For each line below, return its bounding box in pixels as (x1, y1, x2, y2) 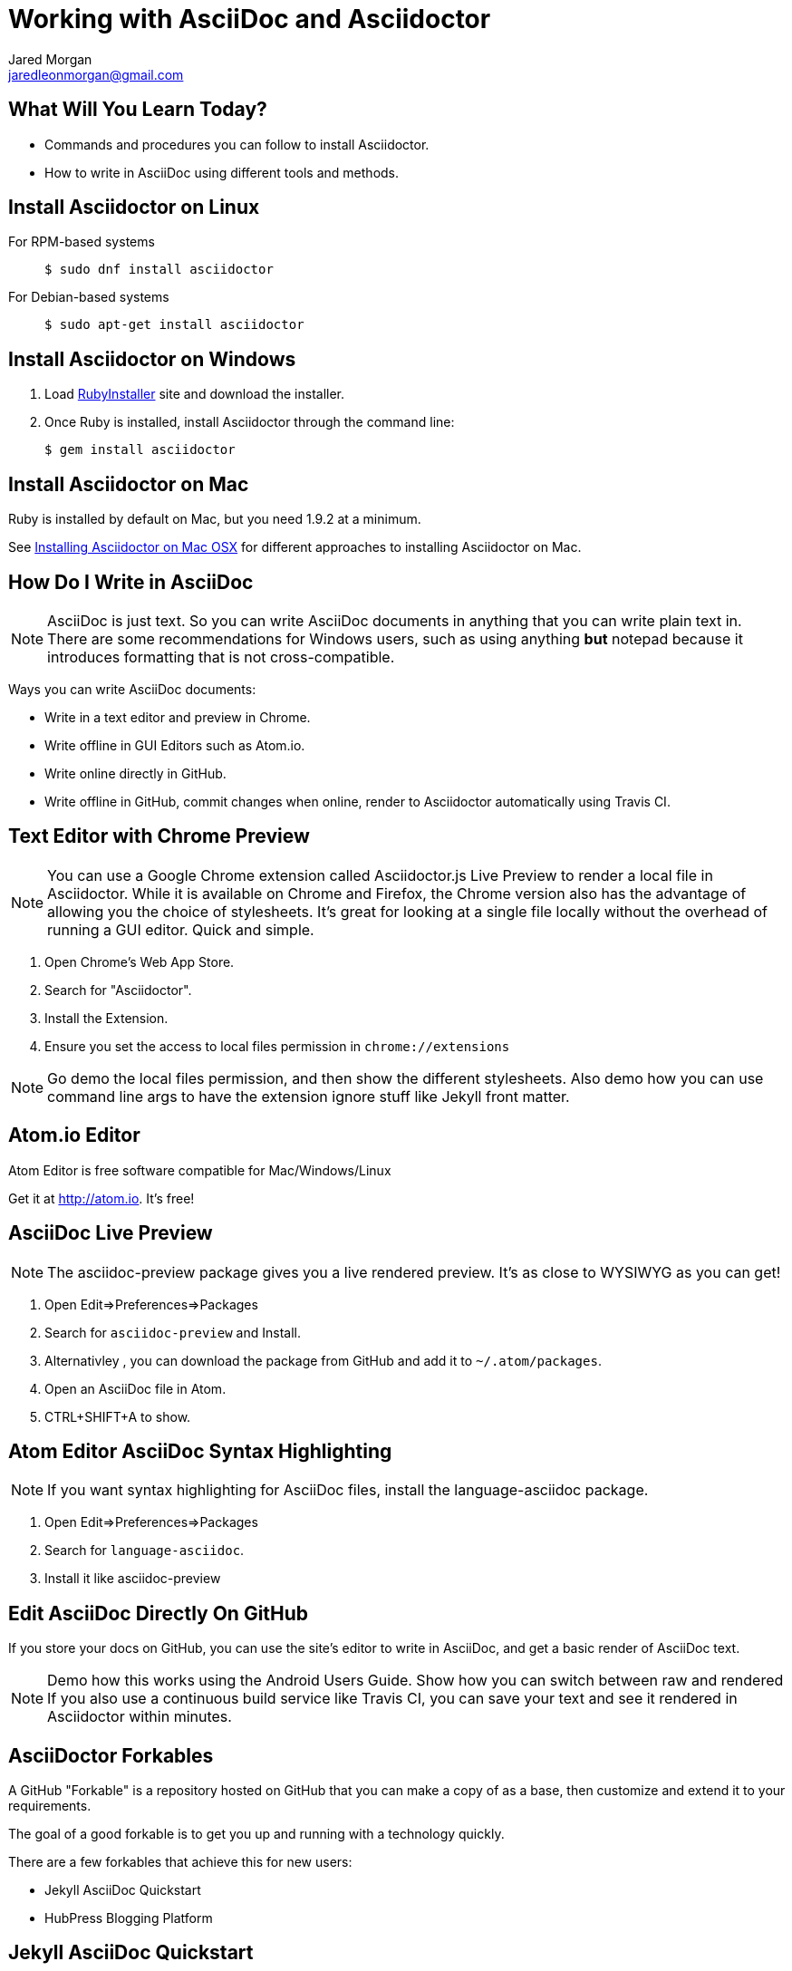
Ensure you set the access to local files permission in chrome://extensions (44, 1038, 510, 1054)
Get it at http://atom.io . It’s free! (8, 1190, 195, 1206)
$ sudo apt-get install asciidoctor (44, 317, 304, 333)
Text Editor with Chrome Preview (8, 825, 310, 848)
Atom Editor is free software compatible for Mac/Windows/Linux (8, 1162, 391, 1178)
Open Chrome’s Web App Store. (44, 953, 235, 970)
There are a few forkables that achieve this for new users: (8, 1854, 353, 1870)
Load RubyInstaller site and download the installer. (44, 386, 345, 402)
